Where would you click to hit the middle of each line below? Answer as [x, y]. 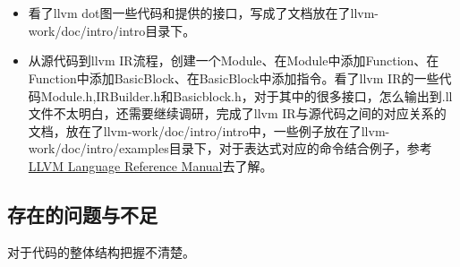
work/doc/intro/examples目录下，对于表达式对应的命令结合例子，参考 [230, 148]
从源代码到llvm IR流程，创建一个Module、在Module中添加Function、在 [234, 60]
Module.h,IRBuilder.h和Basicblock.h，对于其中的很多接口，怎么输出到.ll [247, 95]
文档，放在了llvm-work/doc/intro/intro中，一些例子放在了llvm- [209, 130]
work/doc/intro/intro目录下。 [112, 30]
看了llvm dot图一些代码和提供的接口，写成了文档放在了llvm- [204, 13]
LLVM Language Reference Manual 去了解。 [150, 165]
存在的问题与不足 [82, 214]
